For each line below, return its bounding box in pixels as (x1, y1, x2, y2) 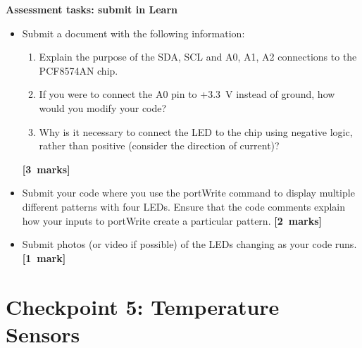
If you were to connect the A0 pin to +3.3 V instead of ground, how (39, 87, 335, 101)
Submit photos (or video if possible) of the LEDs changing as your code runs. (22, 237, 357, 251)
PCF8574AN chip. (39, 63, 118, 77)
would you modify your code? (39, 100, 167, 115)
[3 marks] (22, 161, 70, 176)
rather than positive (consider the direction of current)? (39, 138, 280, 153)
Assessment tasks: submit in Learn (6, 2, 177, 16)
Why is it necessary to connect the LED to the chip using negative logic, (39, 124, 353, 139)
